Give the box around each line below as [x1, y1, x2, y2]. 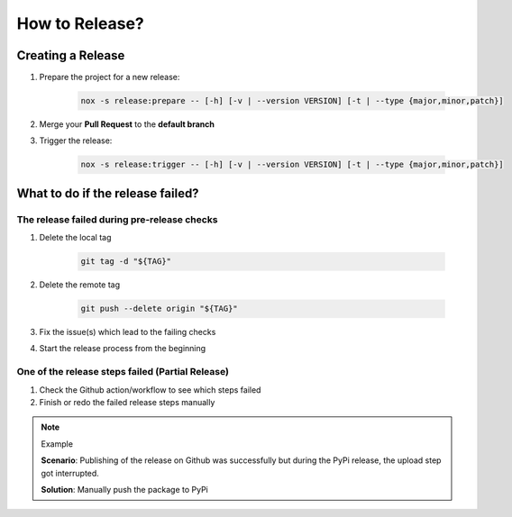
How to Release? [16, 14, 144, 33]
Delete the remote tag [39, 279, 121, 290]
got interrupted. [41, 467, 99, 478]
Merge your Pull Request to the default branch [39, 119, 215, 130]
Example [41, 438, 74, 449]
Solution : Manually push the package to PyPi [41, 484, 209, 494]
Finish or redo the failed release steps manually [39, 397, 215, 408]
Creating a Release [16, 48, 125, 63]
